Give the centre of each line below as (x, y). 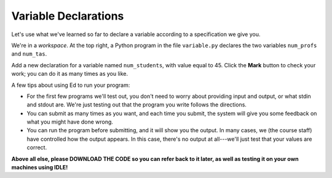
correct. (37, 147)
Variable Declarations (68, 16)
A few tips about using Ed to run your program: (71, 85)
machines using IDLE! (40, 168)
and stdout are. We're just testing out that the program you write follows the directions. (137, 105)
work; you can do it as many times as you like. (70, 74)
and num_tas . (29, 54)
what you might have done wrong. (70, 122)
